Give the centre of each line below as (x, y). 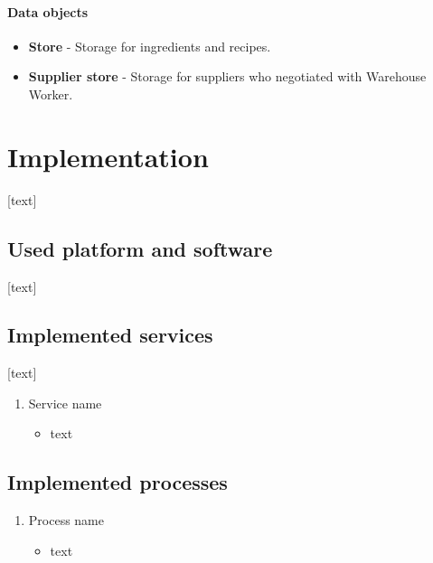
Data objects (48, 11)
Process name (66, 520)
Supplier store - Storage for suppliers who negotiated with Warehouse (227, 76)
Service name (65, 403)
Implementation (108, 156)
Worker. (51, 94)
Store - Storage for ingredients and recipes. (150, 46)
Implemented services (110, 335)
